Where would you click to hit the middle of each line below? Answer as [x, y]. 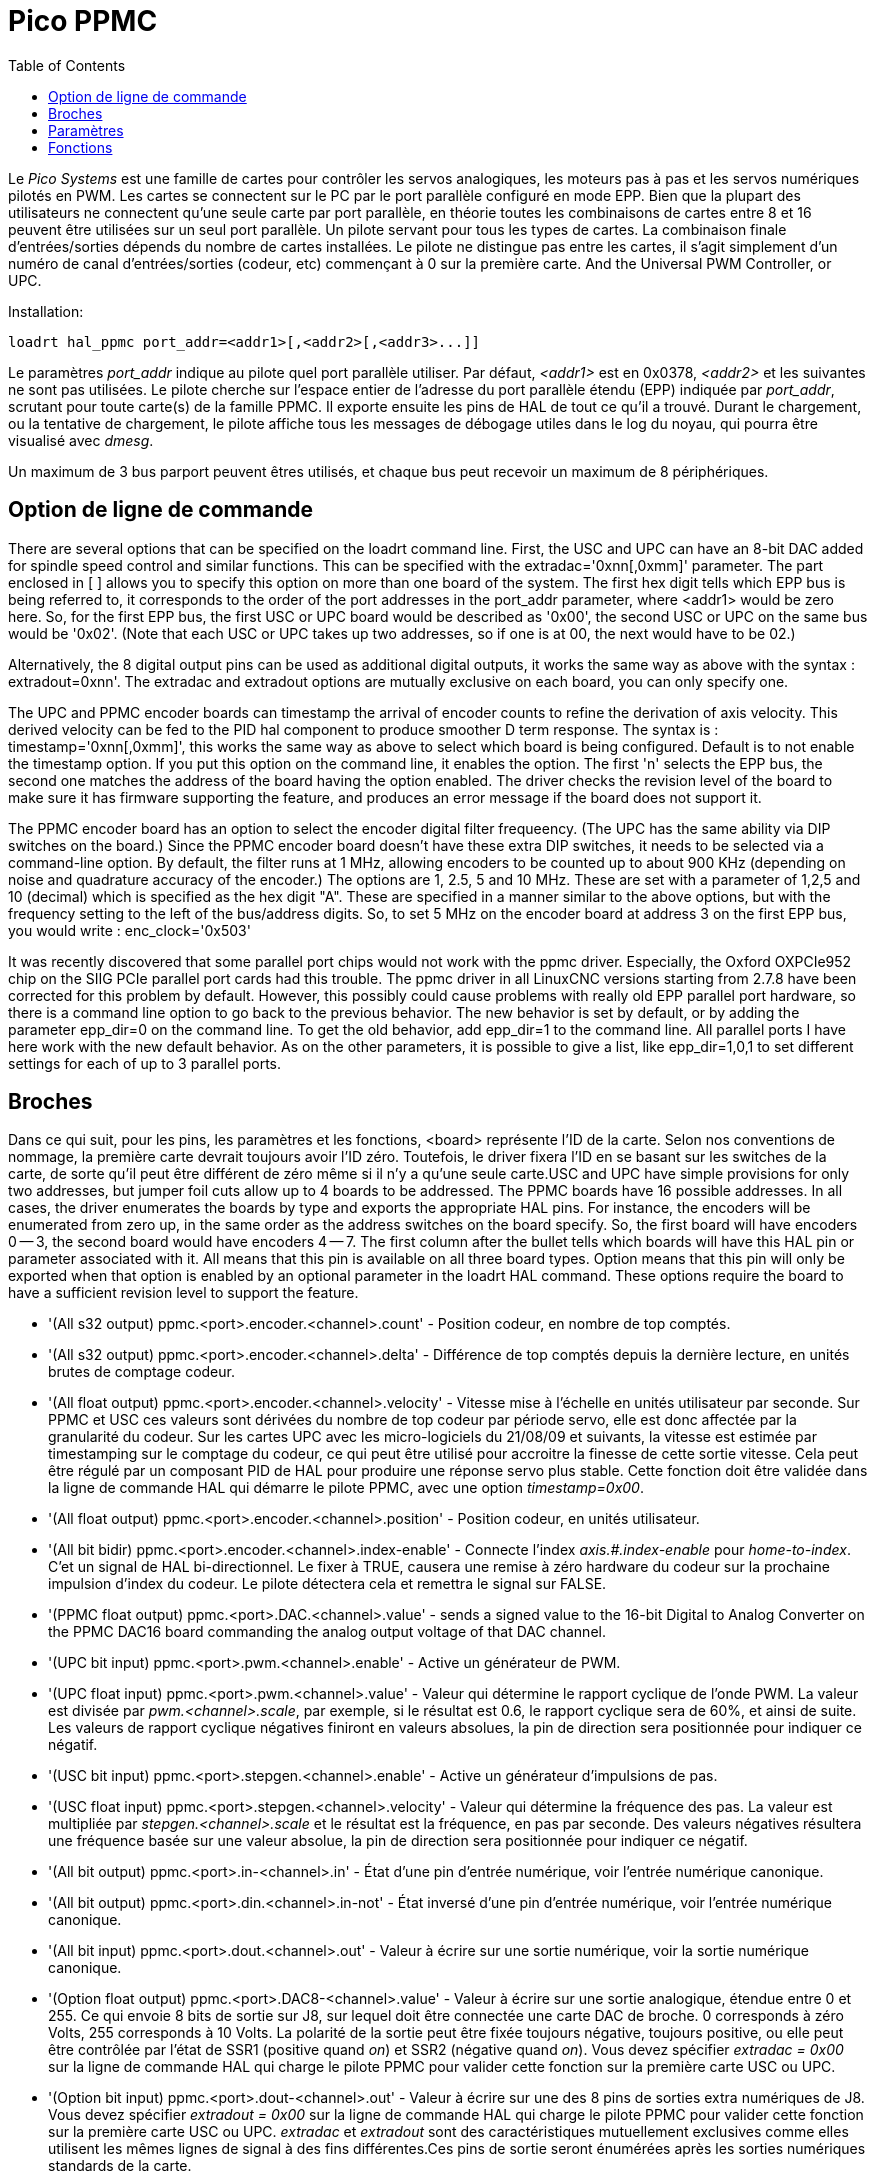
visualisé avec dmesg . [81, 440]
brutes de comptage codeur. [141, 1372]
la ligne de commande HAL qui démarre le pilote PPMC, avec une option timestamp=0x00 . [346, 1488]
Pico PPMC [83, 21]
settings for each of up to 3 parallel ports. [144, 1063]
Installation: [46, 311]
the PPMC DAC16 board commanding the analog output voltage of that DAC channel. [327, 1632]
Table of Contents [67, 65]
